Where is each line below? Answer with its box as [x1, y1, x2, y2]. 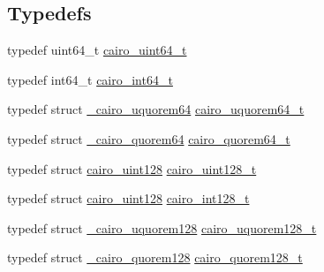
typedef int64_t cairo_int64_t [7, 70, 173, 88]
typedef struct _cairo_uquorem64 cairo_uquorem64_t [7, 100, 305, 118]
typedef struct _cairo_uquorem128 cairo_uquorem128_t [7, 218, 317, 237]
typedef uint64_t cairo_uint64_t [7, 41, 187, 59]
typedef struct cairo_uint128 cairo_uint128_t [7, 159, 257, 178]
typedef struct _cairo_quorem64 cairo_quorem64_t [7, 129, 290, 147]
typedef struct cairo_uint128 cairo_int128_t [7, 189, 250, 208]
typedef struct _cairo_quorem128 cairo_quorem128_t [7, 248, 303, 267]
